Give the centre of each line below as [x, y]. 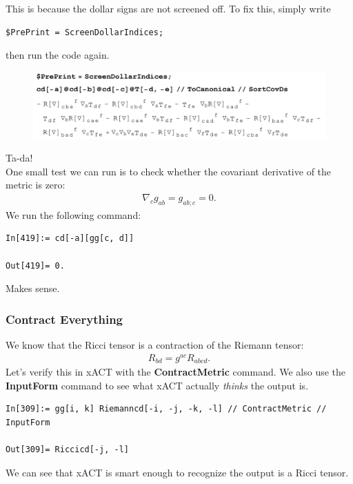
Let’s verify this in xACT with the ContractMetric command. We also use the [176, 372]
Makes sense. [33, 288]
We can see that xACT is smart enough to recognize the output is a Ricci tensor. [177, 472]
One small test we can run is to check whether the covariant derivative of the [169, 171]
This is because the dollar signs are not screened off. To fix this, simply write [168, 8]
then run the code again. [58, 55]
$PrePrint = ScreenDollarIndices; [85, 32]
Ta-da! [19, 158]
